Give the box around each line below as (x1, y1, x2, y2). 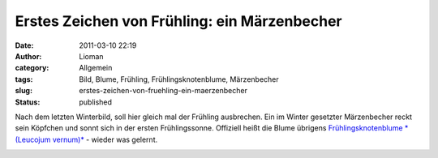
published (79, 97, 113, 107)
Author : (15, 51, 42, 61)
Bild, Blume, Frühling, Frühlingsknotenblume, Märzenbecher (79, 74, 279, 84)
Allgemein (79, 63, 113, 73)
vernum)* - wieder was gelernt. (52, 135, 158, 144)
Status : (15, 97, 41, 107)
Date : (15, 41, 34, 50)
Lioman (79, 51, 105, 61)
